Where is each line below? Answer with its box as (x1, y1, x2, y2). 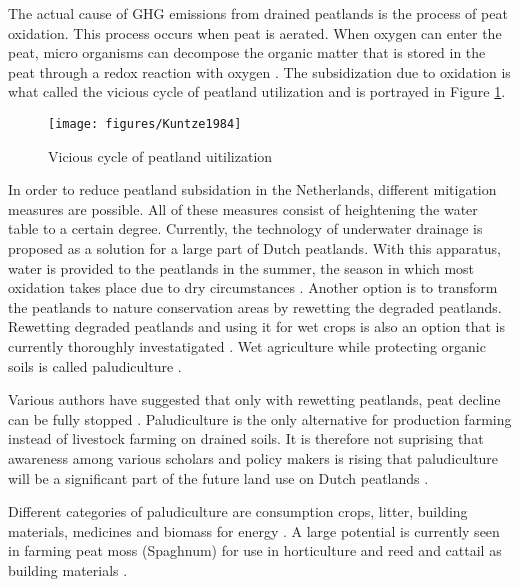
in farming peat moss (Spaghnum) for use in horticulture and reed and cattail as (8, 540, 502, 561)
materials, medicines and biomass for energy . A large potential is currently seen (8, 520, 500, 541)
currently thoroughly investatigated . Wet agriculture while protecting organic (8, 335, 486, 356)
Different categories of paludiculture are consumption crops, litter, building (8, 501, 468, 522)
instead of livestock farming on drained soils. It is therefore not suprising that (8, 428, 484, 449)
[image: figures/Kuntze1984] (48, 116, 242, 131)
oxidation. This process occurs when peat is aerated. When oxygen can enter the (8, 22, 502, 43)
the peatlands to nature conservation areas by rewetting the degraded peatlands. (8, 296, 502, 317)
